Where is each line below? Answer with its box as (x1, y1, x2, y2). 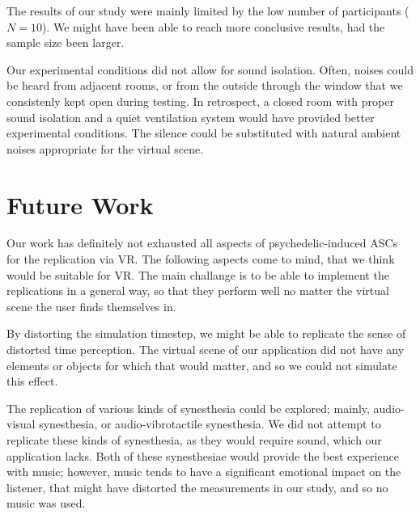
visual (6, 415, 36, 432)
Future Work (6, 187, 154, 221)
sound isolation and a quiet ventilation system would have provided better (6, 108, 375, 125)
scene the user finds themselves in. (6, 297, 176, 314)
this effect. (6, 373, 58, 390)
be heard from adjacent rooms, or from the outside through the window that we (6, 77, 403, 94)
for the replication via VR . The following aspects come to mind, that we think (6, 251, 395, 268)
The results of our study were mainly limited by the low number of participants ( (6, 2, 409, 19)
